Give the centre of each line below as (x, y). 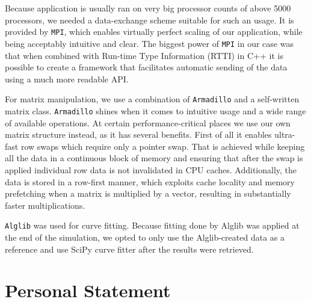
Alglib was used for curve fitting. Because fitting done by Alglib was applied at (152, 225)
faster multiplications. (45, 205)
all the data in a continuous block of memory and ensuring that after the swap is (154, 158)
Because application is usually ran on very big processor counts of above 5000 (148, 8)
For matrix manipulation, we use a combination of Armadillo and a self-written (152, 99)
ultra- (285, 134)
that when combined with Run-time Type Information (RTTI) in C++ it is (144, 55)
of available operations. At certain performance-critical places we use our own (148, 122)
